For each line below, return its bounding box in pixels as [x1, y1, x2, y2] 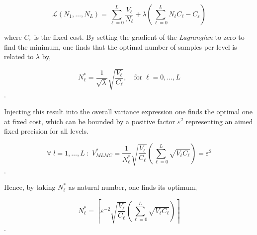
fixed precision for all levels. [4, 126, 88, 136]
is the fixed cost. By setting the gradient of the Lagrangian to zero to [34, 32, 245, 42]
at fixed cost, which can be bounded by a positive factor [4, 116, 175, 126]
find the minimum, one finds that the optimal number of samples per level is [4, 41, 237, 52]
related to [4, 51, 34, 62]
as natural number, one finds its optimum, [68, 182, 197, 192]
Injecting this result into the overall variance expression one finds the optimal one [4, 106, 253, 116]
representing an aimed [185, 116, 253, 126]
